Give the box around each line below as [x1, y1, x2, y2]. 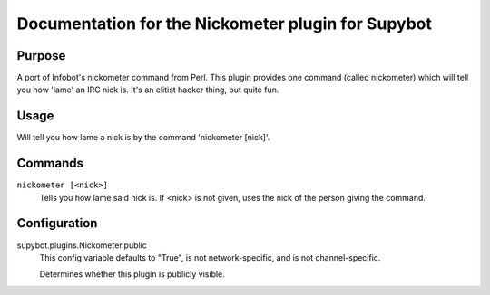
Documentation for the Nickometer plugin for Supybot [16, 14, 433, 33]
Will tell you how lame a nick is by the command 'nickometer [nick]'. [16, 132, 270, 143]
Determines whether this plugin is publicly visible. [39, 269, 226, 280]
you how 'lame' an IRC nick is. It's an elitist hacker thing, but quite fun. [16, 84, 279, 95]
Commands [16, 156, 84, 171]
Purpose [16, 48, 66, 63]
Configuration [16, 215, 98, 231]
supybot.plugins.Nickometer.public [16, 240, 147, 251]
